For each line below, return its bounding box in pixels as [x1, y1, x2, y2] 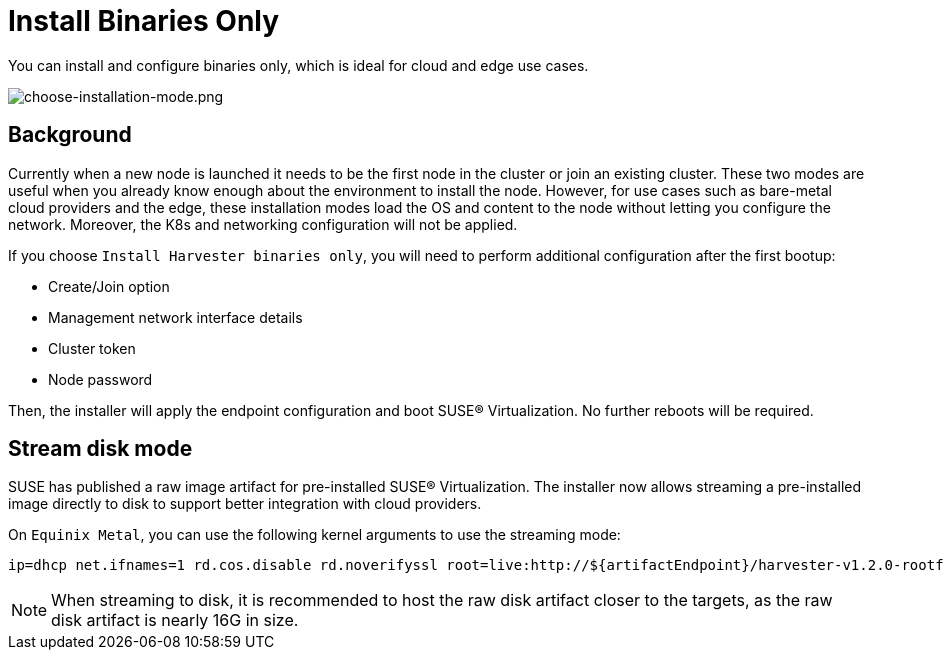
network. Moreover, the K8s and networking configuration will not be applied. [8, 215, 518, 233]
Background [8, 122, 132, 148]
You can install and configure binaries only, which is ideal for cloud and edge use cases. [8, 56, 589, 74]
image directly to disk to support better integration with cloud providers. [8, 495, 482, 513]
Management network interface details [48, 308, 303, 326]
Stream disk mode [8, 436, 193, 462]
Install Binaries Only [8, 4, 280, 38]
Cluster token [48, 339, 136, 357]
